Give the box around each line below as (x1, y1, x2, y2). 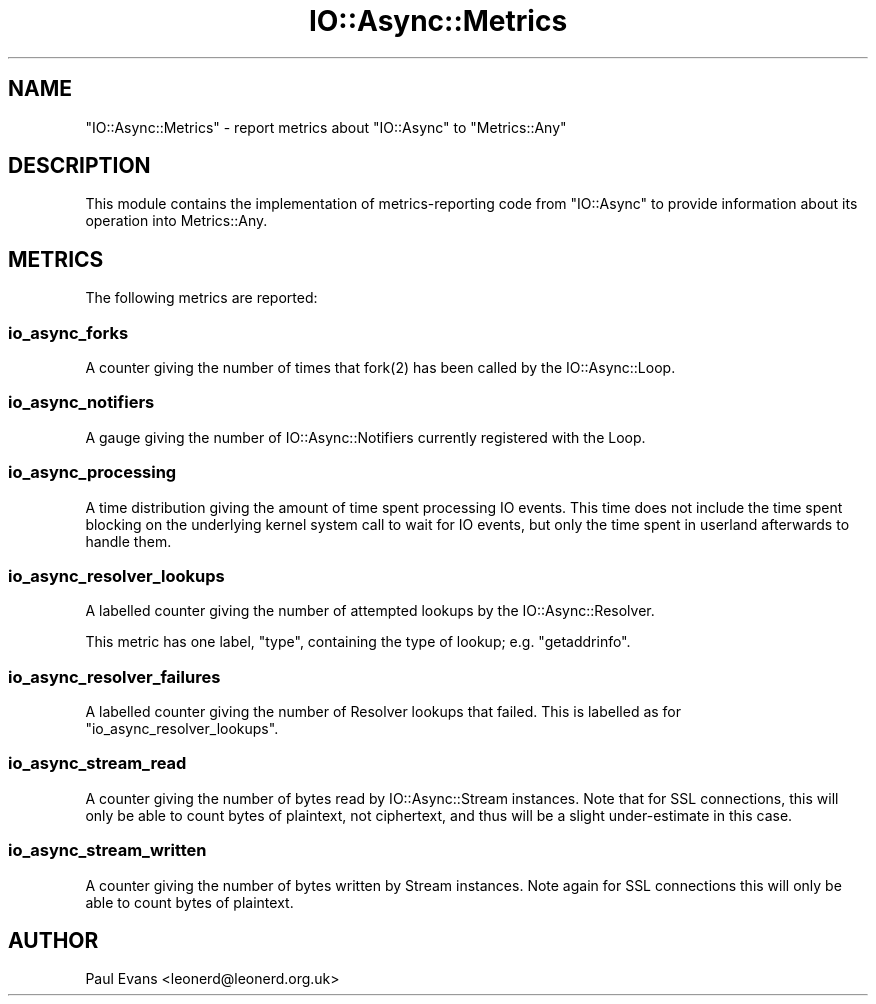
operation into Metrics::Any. (85, 212, 268, 230)
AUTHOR (8, 927, 99, 953)
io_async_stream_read (8, 753, 187, 774)
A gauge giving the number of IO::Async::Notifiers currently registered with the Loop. (85, 428, 646, 446)
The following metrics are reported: (85, 289, 318, 307)
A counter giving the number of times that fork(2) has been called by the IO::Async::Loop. (85, 359, 676, 377)
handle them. (85, 532, 172, 550)
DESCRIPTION (8, 153, 151, 179)
